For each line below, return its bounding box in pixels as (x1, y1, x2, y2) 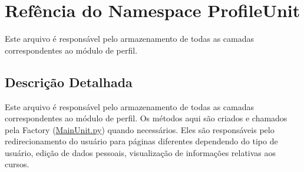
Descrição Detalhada (5, 72, 133, 91)
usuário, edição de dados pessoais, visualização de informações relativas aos (5, 146, 276, 158)
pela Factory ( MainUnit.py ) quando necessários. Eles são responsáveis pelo (5, 123, 275, 135)
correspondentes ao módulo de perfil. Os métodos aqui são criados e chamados (5, 112, 288, 124)
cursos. (5, 158, 29, 170)
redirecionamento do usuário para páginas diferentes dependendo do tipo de (5, 135, 278, 147)
